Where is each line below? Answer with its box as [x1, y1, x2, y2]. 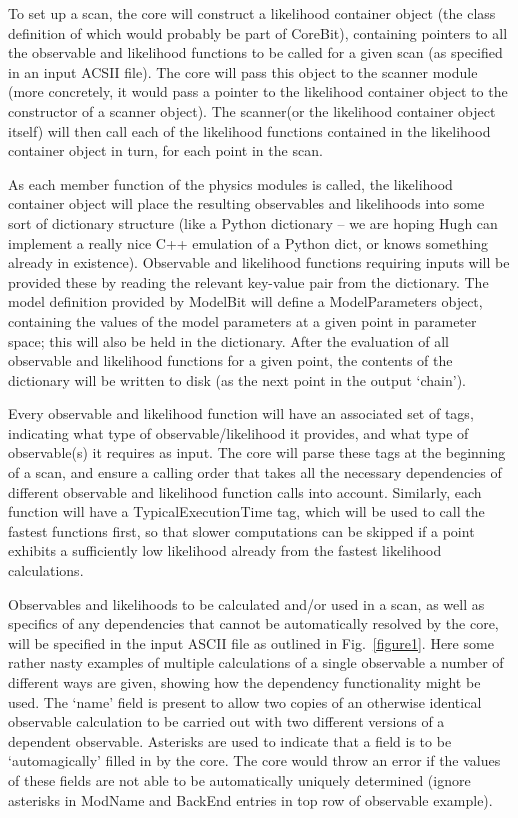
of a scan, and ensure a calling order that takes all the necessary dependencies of [8, 462, 502, 483]
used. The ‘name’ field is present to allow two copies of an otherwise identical [8, 691, 482, 712]
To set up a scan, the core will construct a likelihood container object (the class [8, 3, 496, 23]
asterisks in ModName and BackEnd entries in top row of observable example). [8, 789, 493, 810]
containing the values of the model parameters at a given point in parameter [8, 310, 477, 331]
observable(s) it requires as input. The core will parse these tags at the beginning [8, 442, 506, 463]
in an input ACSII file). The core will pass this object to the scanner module [8, 61, 478, 82]
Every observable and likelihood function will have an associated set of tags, [8, 403, 474, 424]
